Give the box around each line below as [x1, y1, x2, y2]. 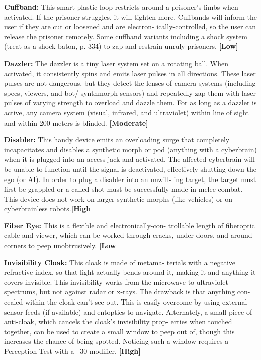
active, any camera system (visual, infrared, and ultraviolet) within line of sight [4, 107, 249, 117]
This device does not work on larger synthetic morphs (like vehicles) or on [4, 193, 232, 204]
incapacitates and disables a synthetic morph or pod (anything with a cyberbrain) [4, 144, 257, 154]
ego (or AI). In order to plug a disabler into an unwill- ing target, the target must [4, 173, 256, 184]
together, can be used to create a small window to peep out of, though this [4, 326, 235, 336]
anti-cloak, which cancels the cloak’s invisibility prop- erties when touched [4, 316, 232, 327]
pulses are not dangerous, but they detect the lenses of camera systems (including [4, 78, 256, 88]
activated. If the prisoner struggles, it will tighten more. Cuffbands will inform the [4, 11, 257, 22]
